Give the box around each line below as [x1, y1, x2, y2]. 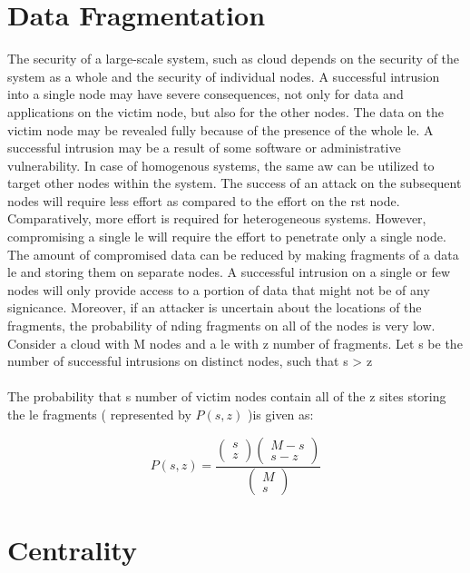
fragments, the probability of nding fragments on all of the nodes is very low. [7, 316, 436, 335]
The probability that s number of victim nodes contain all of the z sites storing [7, 387, 446, 406]
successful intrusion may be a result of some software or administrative [7, 138, 401, 157]
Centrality [7, 530, 137, 568]
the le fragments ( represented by [7, 405, 191, 423]
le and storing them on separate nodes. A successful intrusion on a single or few [7, 262, 451, 282]
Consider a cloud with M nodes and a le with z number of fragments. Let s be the [7, 333, 463, 352]
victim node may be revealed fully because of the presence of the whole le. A [7, 120, 434, 139]
